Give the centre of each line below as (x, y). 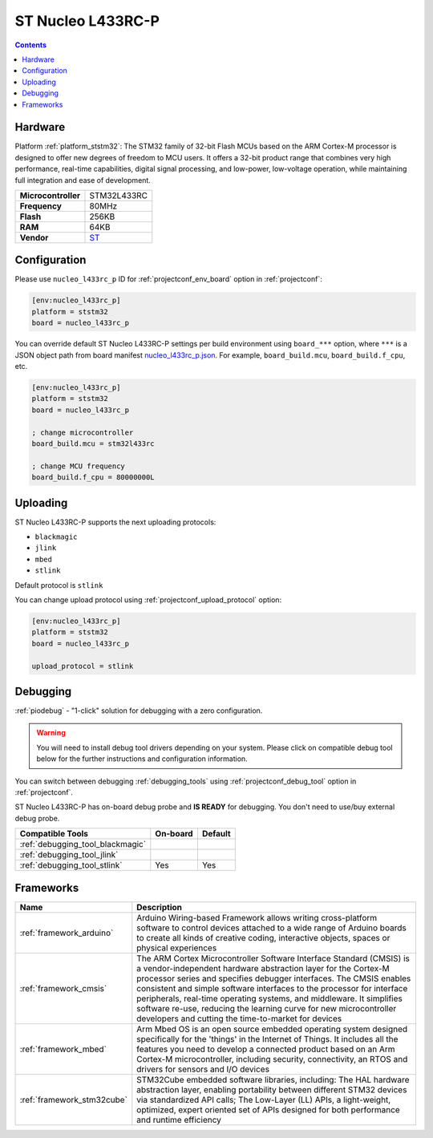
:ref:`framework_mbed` (63, 1049)
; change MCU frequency (79, 466)
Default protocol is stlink (59, 585)
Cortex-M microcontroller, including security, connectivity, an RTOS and (272, 1059)
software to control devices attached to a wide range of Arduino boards (271, 928)
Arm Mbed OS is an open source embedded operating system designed (272, 1029)
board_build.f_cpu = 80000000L (93, 478)
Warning (51, 733)
